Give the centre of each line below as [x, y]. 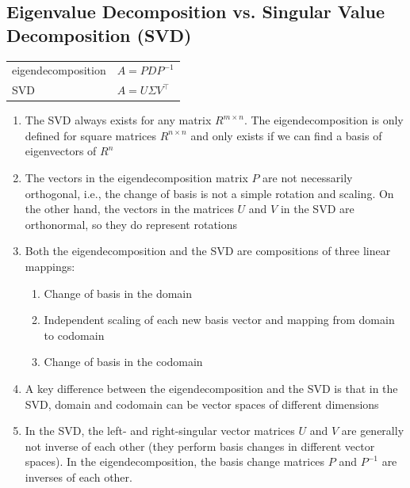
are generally [373, 431]
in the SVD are [317, 209]
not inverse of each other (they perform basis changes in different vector [200, 446]
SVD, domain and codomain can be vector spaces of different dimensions [202, 404]
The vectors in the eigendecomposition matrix [136, 178]
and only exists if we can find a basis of [286, 135]
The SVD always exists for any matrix [118, 120]
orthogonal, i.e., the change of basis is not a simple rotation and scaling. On [209, 193]
